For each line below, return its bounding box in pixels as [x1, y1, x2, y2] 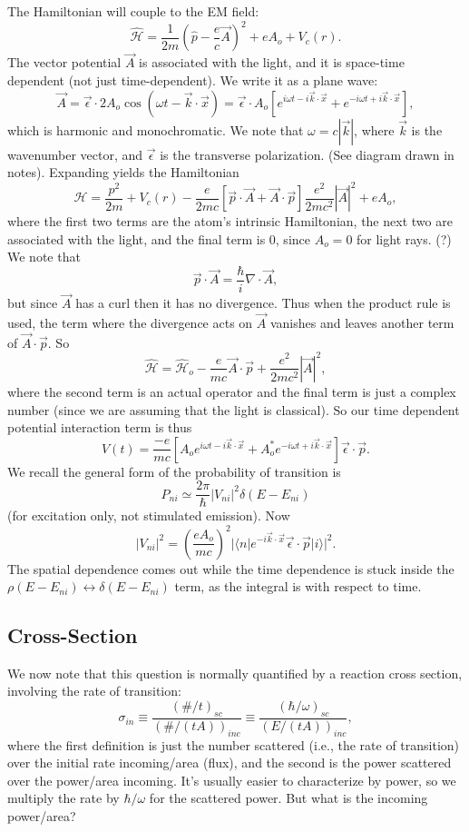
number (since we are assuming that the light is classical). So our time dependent [7, 400, 460, 419]
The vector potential [7, 53, 122, 72]
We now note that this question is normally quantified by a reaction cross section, [7, 663, 463, 682]
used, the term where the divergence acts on [7, 313, 253, 332]
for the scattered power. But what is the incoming [149, 788, 428, 807]
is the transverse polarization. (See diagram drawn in [160, 144, 454, 163]
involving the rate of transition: [7, 681, 181, 700]
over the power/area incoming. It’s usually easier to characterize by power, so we [7, 770, 456, 789]
